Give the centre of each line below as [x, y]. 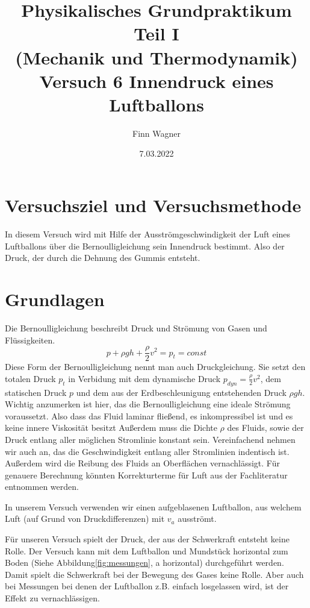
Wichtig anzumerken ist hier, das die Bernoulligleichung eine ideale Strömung [148, 404]
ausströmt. [197, 519]
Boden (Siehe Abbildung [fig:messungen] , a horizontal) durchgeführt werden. [144, 563]
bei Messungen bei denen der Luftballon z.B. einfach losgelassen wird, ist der [147, 586]
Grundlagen [55, 299]
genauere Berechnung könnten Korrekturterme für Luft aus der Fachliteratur [146, 475]
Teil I [157, 33]
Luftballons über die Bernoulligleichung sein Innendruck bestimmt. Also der [145, 246]
